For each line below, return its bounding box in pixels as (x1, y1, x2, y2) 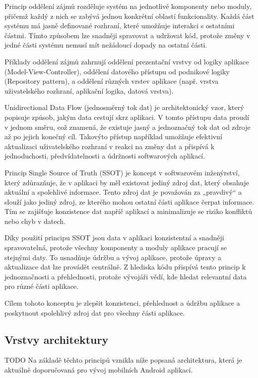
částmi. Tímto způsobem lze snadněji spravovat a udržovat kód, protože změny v (4, 30, 251, 40)
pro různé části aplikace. (4, 281, 79, 291)
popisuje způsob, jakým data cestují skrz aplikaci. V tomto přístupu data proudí (4, 111, 249, 122)
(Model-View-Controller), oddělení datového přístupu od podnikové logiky (4, 66, 230, 76)
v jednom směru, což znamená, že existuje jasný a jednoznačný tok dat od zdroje (4, 121, 251, 132)
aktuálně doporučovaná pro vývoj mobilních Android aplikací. (4, 365, 193, 375)
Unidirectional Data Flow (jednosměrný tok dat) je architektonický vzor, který (4, 102, 244, 112)
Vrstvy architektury (4, 331, 109, 347)
